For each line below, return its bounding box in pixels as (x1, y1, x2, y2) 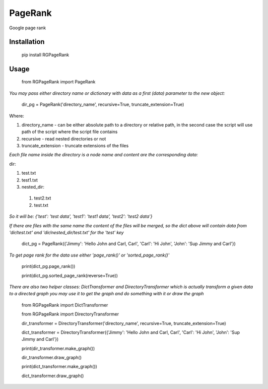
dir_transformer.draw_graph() (21, 355, 82, 361)
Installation (9, 38, 45, 46)
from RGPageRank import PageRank (21, 79, 96, 85)
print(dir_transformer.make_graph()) (21, 345, 95, 351)
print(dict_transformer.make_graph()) (21, 364, 97, 370)
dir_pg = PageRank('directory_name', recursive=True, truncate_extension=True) (21, 102, 185, 108)
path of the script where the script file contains (21, 129, 118, 135)
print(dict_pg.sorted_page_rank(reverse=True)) (21, 272, 118, 278)
